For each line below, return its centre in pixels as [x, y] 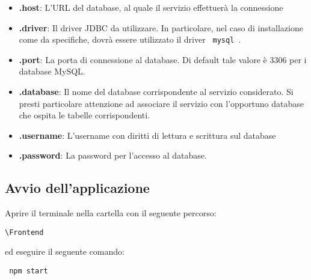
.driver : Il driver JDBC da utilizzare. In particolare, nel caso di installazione [161, 27]
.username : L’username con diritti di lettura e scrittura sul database [147, 135]
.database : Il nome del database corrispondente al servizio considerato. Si [156, 92]
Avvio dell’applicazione [77, 188]
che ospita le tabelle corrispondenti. [85, 115]
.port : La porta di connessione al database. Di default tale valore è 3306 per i [163, 59]
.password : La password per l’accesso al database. [113, 155]
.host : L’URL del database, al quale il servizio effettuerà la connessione [151, 7]
